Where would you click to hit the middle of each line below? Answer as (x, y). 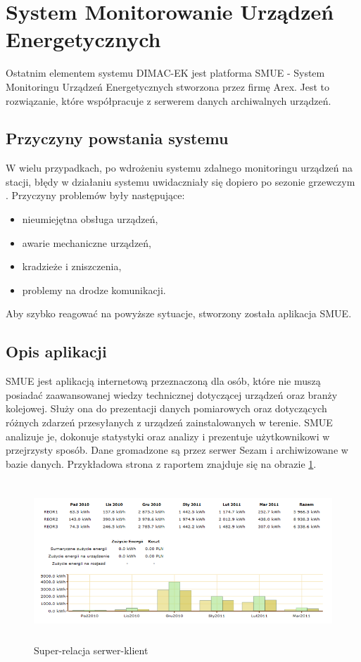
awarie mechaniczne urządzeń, (87, 242)
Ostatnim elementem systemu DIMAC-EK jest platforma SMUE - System (165, 73)
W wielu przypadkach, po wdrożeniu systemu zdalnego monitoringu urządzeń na (179, 168)
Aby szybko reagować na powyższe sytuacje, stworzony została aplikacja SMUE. (179, 313)
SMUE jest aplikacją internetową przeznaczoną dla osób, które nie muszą (163, 381)
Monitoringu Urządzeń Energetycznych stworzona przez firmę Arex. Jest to (168, 86)
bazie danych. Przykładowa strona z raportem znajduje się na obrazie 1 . (161, 463)
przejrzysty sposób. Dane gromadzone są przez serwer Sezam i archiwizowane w (177, 450)
